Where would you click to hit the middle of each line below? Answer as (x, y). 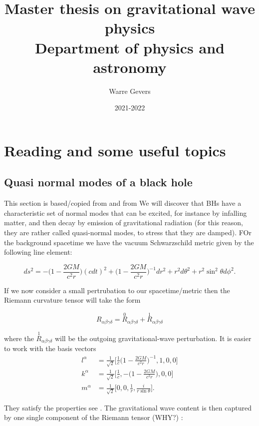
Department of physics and (130, 47)
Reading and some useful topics (115, 150)
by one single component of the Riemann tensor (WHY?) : (94, 417)
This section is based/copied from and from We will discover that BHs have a (123, 203)
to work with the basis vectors (50, 348)
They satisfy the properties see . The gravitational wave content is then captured (128, 407)
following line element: (38, 252)
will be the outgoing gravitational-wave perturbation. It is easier (153, 338)
